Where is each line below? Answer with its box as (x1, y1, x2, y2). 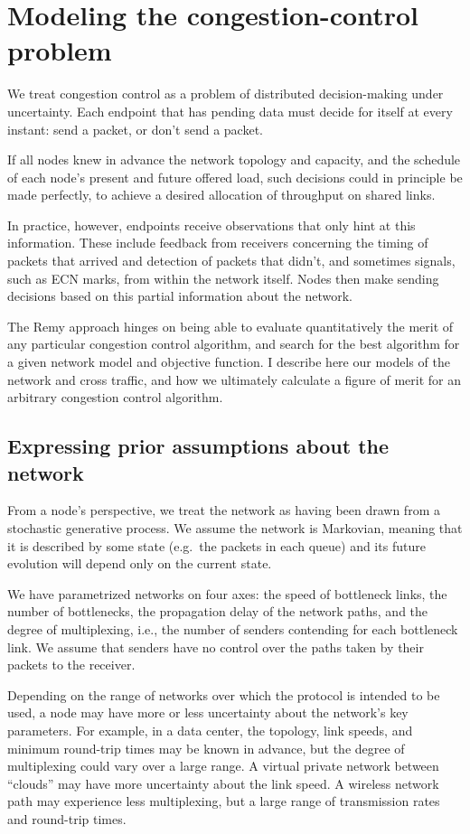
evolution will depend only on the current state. (7, 554, 272, 573)
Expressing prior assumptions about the (7, 432, 390, 460)
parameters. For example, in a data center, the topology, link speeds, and (7, 720, 413, 739)
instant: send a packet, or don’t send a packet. (7, 119, 263, 138)
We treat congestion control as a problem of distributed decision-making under (7, 84, 444, 103)
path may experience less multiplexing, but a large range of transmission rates (7, 792, 440, 811)
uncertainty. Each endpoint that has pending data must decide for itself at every (7, 101, 453, 120)
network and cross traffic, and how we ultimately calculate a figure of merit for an (7, 370, 462, 389)
